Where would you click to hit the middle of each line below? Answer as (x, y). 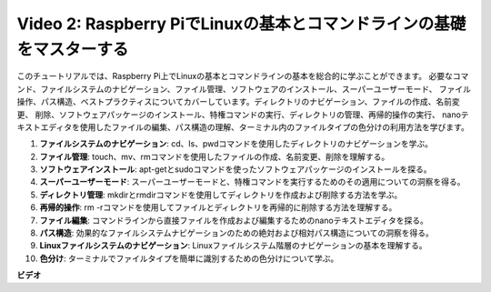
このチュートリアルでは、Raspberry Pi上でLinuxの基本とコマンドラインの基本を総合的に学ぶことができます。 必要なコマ (243, 76)
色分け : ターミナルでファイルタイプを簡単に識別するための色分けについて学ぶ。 (189, 258)
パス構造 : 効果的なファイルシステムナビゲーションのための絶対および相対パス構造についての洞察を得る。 (236, 233)
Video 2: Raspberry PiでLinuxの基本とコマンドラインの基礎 (241, 24)
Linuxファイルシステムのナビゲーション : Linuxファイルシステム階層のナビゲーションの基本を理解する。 (233, 246)
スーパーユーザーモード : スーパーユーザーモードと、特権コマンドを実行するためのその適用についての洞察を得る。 (252, 182)
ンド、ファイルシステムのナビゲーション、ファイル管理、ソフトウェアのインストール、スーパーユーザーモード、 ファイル (244, 89)
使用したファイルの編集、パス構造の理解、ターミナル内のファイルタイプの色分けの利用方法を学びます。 (275, 126)
